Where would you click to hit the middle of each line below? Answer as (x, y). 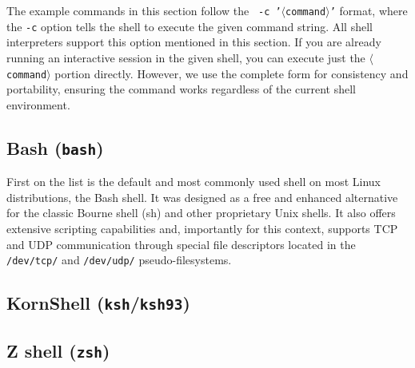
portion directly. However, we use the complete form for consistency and (231, 73)
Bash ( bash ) (55, 147)
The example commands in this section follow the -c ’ (144, 10)
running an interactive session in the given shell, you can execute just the (186, 57)
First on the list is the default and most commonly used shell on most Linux (194, 182)
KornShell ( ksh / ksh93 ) (98, 303)
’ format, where (369, 10)
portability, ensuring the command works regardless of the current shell (182, 89)
